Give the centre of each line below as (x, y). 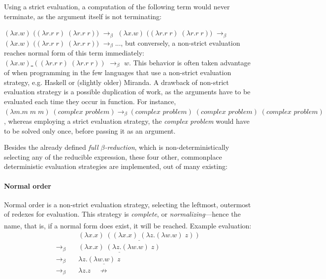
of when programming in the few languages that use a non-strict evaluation (118, 72)
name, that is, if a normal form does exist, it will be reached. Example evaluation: (128, 225)
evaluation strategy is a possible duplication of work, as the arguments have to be (127, 92)
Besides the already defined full (51, 147)
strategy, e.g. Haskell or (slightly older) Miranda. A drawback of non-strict (116, 82)
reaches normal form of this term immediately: (74, 53)
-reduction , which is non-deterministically (167, 147)
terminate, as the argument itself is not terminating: (83, 16)
